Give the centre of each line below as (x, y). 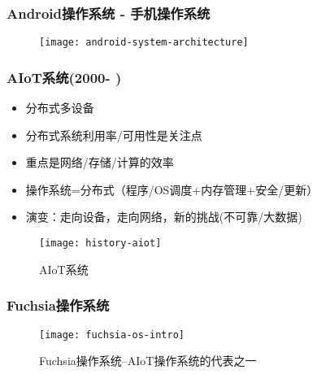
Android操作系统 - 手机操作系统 (109, 13)
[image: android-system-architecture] (144, 43)
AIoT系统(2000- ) (64, 77)
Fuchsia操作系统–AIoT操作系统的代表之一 (148, 361)
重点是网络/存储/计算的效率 (100, 162)
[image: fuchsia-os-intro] (112, 335)
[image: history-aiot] (100, 244)
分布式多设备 (60, 108)
